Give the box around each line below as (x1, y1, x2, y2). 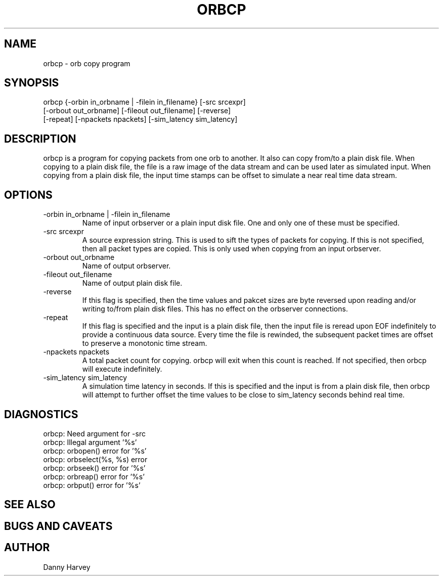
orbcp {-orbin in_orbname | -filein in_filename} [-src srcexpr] (43, 98, 246, 107)
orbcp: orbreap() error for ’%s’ (43, 472, 145, 481)
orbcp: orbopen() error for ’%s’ (43, 446, 147, 455)
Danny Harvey (43, 562, 91, 571)
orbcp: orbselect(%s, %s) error (43, 455, 148, 464)
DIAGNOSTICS (4, 408, 78, 421)
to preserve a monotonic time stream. (82, 339, 207, 348)
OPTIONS (4, 188, 53, 201)
